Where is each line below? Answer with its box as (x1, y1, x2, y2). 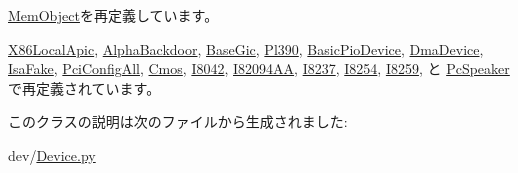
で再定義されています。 (8, 77, 161, 98)
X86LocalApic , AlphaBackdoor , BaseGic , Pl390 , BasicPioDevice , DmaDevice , (8, 38, 484, 59)
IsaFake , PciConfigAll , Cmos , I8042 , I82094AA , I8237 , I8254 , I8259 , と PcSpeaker (8, 58, 510, 79)
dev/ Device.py (8, 144, 96, 165)
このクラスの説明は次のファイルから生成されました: (8, 111, 348, 132)
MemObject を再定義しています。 (8, 5, 219, 25)
